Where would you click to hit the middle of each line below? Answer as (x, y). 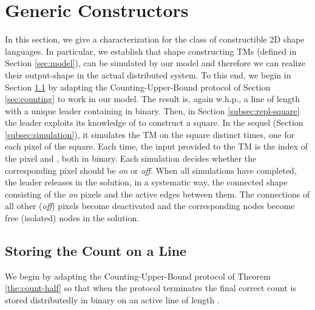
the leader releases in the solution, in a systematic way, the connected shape (146, 182)
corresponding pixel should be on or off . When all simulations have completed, (151, 170)
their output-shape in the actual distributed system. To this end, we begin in (148, 74)
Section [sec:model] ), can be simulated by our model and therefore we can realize (155, 63)
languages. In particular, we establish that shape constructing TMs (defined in (151, 51)
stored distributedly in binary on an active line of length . (112, 300)
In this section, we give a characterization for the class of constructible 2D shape (155, 39)
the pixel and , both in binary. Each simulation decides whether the (131, 158)
